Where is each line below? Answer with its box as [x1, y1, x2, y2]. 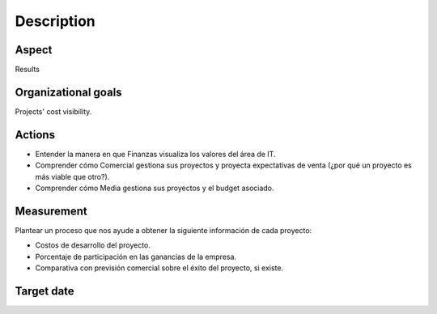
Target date [15, 284, 74, 298]
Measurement [15, 204, 88, 218]
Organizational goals [15, 85, 122, 99]
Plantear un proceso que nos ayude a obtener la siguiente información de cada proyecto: [15, 225, 312, 235]
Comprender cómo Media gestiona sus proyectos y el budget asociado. [35, 183, 274, 193]
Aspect [15, 43, 53, 57]
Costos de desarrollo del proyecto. [35, 240, 151, 250]
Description [15, 12, 96, 30]
